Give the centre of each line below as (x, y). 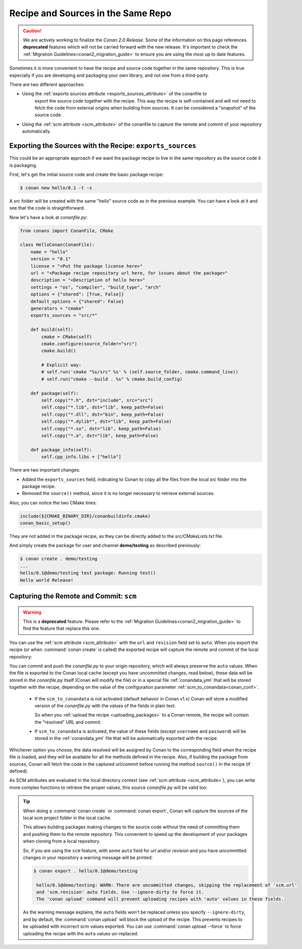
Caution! (32, 31)
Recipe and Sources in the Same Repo (90, 13)
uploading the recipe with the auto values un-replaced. (81, 933)
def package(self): (55, 393)
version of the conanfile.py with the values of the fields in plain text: (105, 706)
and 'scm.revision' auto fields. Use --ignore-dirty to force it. (120, 892)
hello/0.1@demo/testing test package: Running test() (88, 573)
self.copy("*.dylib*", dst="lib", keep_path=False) (107, 421)
